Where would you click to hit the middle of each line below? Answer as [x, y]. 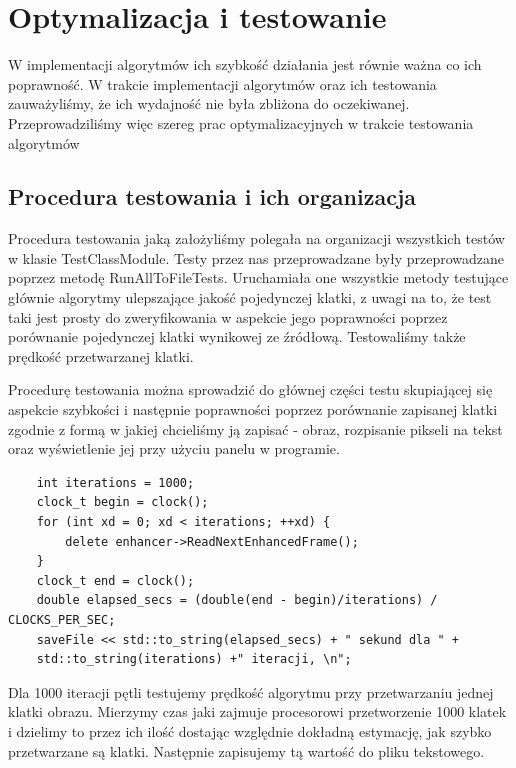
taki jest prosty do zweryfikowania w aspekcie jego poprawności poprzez [228, 316]
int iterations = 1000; [115, 482]
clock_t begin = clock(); [122, 502]
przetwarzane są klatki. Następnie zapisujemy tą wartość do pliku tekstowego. [246, 750]
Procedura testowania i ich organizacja [212, 196]
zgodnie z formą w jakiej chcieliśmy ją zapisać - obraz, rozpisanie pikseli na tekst [255, 428]
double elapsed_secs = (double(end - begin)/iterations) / [237, 600]
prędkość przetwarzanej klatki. [101, 355]
